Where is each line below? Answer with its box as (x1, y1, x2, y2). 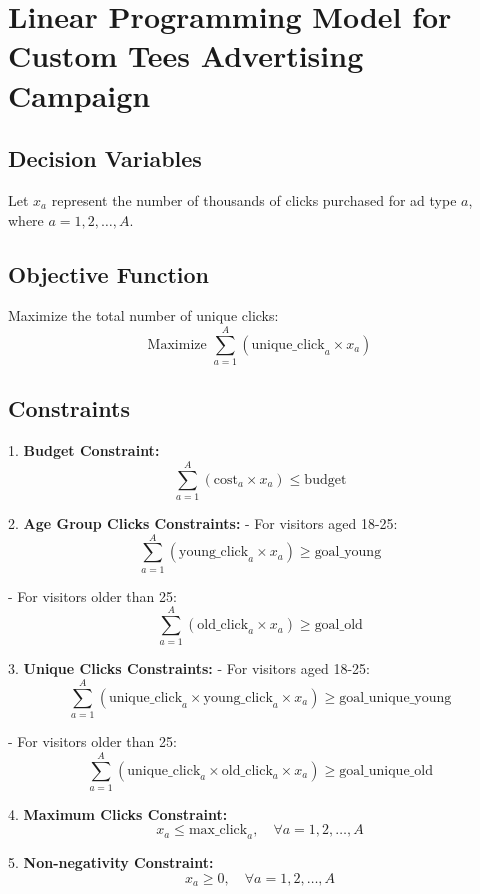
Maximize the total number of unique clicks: (8, 305, 279, 326)
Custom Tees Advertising (8, 35, 364, 76)
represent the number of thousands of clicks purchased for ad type (51, 189, 457, 210)
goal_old (314, 618, 363, 633)
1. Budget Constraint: (8, 440, 160, 461)
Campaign (8, 74, 151, 115)
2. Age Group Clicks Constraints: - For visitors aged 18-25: (8, 512, 398, 533)
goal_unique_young (339, 690, 452, 705)
